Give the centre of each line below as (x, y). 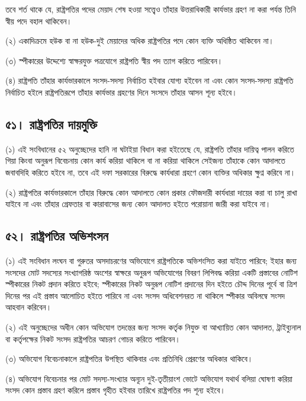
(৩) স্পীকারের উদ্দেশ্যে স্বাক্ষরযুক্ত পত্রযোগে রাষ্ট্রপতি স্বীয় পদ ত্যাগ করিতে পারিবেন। (114, 60)
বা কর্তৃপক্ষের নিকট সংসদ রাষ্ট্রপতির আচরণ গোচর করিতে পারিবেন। (93, 338)
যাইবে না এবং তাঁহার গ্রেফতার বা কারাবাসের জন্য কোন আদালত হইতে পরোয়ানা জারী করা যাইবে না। (138, 204)
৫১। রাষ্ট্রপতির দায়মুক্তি (51, 124)
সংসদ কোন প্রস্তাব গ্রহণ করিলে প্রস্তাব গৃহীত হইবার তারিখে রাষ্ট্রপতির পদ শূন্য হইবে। (115, 390)
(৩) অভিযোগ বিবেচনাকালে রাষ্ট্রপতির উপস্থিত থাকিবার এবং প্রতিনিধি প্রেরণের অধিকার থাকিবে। (129, 359)
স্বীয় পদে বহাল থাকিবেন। (39, 20)
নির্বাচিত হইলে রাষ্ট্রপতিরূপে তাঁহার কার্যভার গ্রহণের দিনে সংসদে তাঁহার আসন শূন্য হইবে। (121, 92)
